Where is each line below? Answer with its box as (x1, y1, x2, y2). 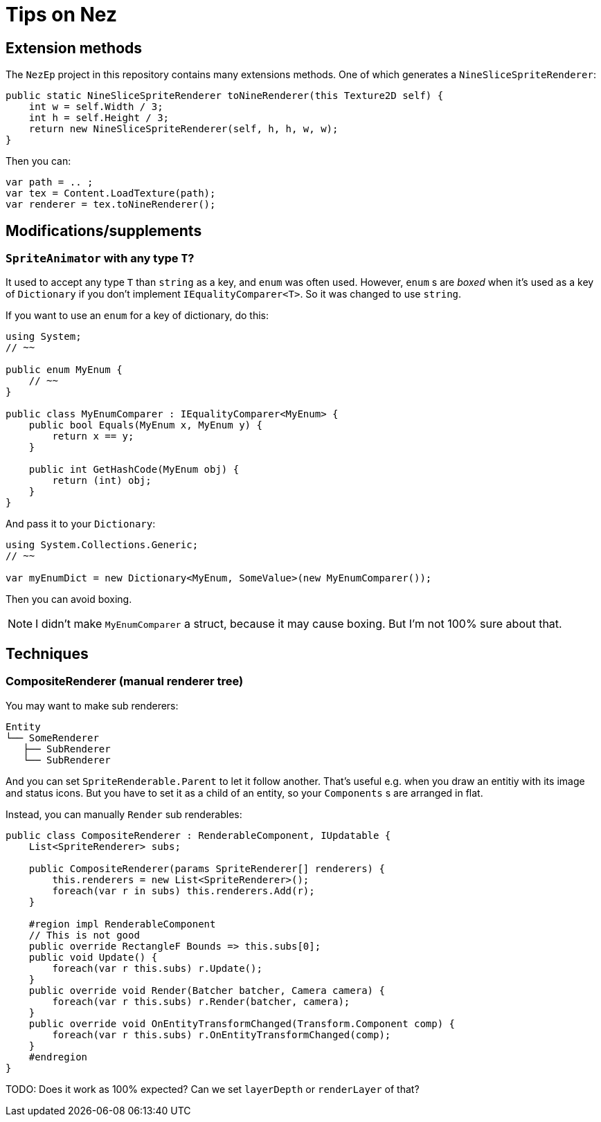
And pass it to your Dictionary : (6, 518, 156, 530)
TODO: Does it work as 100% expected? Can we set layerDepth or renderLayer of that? (6, 1083, 420, 1095)
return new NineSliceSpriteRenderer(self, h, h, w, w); (28, 123, 339, 135)
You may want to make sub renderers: (6, 699, 179, 712)
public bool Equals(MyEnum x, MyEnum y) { (28, 419, 262, 431)
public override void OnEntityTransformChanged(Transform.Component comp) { (28, 1017, 456, 1029)
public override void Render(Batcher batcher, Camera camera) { (28, 984, 385, 996)
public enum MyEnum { (6, 364, 123, 376)
